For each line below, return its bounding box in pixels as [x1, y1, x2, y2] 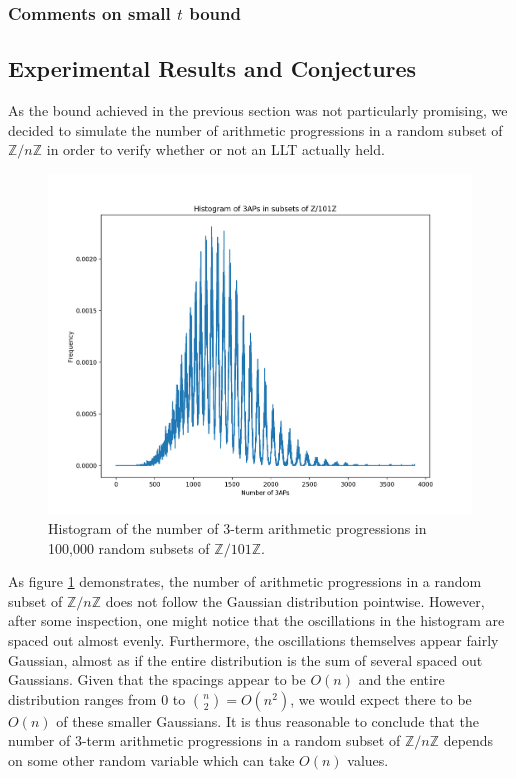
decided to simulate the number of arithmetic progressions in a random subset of [8, 119, 503, 140]
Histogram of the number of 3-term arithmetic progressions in [48, 518, 427, 539]
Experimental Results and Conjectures [8, 53, 417, 84]
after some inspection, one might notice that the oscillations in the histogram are [8, 610, 505, 631]
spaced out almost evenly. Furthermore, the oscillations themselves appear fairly [8, 630, 499, 651]
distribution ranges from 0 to [8, 688, 186, 709]
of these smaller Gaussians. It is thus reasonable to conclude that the [56, 710, 479, 731]
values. [347, 750, 389, 771]
